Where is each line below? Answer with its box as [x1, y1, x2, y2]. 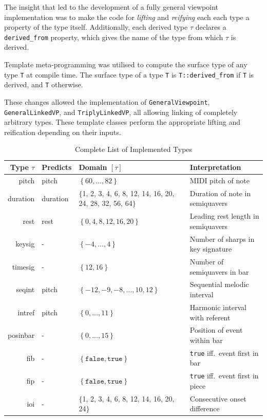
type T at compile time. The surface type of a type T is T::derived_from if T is [4, 69, 254, 80]
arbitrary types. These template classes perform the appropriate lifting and [4, 117, 240, 127]
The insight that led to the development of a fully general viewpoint [4, 2, 219, 12]
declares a [195, 22, 226, 32]
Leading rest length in [189, 211, 259, 221]
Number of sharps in [189, 233, 255, 244]
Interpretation [189, 162, 241, 173]
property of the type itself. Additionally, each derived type [4, 22, 188, 32]
